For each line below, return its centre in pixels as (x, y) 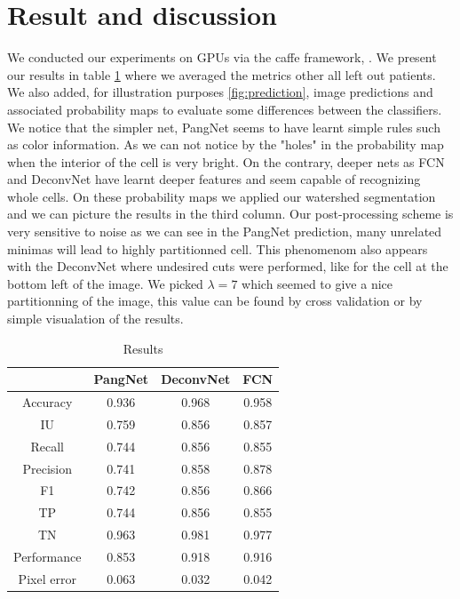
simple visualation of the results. (95, 319)
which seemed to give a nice (317, 283)
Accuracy (48, 402)
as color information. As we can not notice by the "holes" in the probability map (226, 144)
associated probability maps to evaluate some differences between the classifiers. (225, 109)
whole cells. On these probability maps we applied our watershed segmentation (222, 196)
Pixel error (47, 578)
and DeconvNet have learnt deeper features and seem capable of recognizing (214, 179)
